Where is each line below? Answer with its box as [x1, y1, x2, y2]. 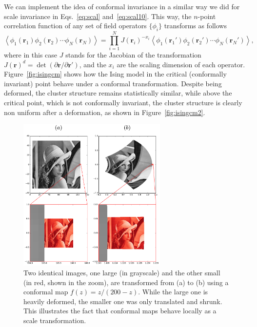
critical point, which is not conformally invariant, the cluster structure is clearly [4, 97, 242, 108]
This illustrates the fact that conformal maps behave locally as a [23, 306, 217, 316]
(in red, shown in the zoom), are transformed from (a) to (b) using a [23, 277, 229, 287]
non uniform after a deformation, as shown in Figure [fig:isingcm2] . [4, 107, 205, 117]
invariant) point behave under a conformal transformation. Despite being [4, 78, 222, 88]
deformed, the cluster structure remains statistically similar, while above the [4, 88, 232, 98]
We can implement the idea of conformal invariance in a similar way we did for [4, 1, 240, 11]
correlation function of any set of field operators [4, 20, 147, 31]
